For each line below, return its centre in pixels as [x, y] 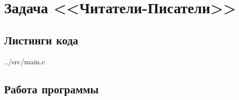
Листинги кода [41, 40]
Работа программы [51, 89]
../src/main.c [25, 61]
